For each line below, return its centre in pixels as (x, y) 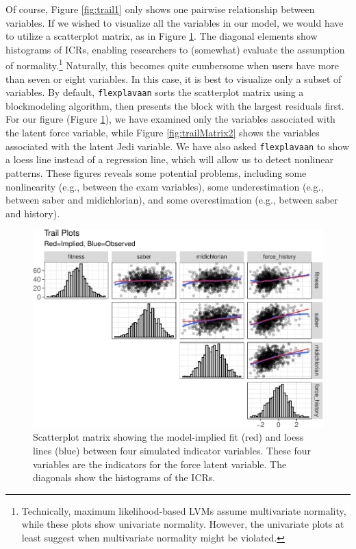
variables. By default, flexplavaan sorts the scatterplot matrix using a (155, 92)
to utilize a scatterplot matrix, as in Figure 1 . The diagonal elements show (162, 36)
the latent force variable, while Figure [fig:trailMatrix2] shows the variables (163, 133)
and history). (33, 213)
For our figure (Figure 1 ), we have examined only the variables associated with (170, 119)
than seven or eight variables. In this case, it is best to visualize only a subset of (174, 78)
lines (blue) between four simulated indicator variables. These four (172, 451)
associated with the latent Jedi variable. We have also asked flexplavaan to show (178, 146)
